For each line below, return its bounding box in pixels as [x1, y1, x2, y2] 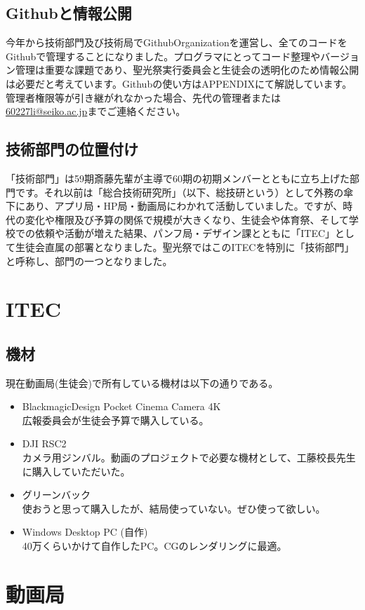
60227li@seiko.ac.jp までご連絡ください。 [6, 104, 186, 118]
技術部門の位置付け [6, 138, 138, 160]
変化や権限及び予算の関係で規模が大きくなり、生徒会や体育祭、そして [25, 212, 350, 226]
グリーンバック [22, 487, 91, 502]
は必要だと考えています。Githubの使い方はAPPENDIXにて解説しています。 [6, 76, 352, 90]
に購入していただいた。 [22, 463, 131, 478]
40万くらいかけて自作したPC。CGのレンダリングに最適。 [22, 538, 287, 553]
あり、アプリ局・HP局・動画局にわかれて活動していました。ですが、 [25, 198, 343, 213]
